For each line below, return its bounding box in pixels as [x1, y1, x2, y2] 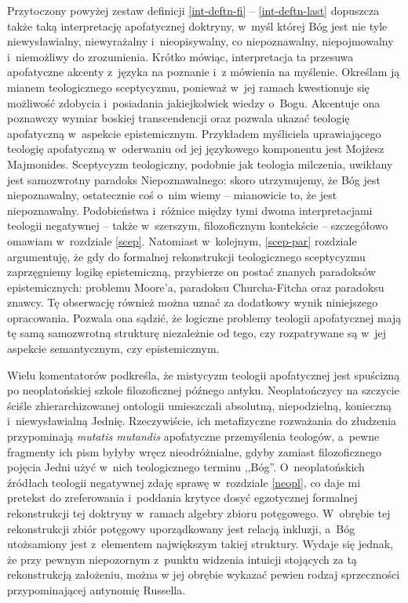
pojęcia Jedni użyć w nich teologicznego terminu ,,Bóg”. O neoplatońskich [7, 459, 365, 475]
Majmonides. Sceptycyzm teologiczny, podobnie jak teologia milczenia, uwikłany [7, 155, 393, 172]
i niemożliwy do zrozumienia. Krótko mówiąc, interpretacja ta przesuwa [7, 48, 354, 64]
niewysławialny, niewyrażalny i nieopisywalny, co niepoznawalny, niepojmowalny [7, 33, 394, 49]
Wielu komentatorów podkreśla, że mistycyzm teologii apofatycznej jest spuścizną [7, 366, 400, 383]
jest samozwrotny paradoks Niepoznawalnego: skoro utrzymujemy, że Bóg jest [7, 171, 381, 187]
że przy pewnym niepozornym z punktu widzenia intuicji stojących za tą [7, 550, 357, 567]
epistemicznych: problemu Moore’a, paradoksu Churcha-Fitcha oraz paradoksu [7, 278, 384, 295]
